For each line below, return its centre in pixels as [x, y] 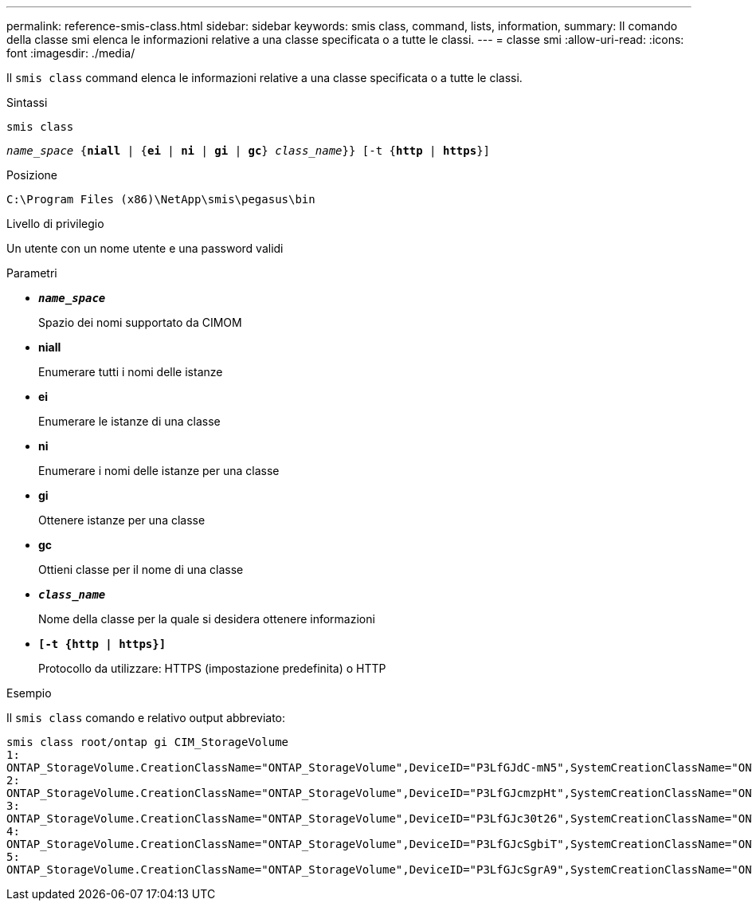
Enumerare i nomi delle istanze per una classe [159, 471]
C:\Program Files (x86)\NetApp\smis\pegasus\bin [161, 199]
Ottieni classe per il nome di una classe [141, 569]
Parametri [32, 273]
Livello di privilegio [55, 224]
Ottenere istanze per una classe [122, 520]
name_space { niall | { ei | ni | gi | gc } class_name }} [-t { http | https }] [248, 151]
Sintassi [27, 102]
